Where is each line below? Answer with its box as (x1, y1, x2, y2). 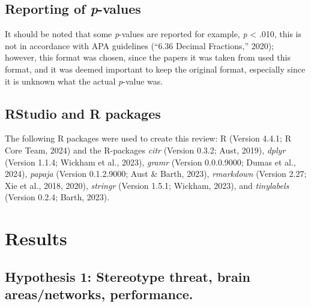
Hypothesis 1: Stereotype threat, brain (5, 267, 250, 285)
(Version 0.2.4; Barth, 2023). (5, 191, 110, 203)
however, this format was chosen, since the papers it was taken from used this (5, 51, 291, 64)
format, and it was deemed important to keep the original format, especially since (5, 62, 306, 75)
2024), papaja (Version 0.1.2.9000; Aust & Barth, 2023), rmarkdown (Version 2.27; (5, 167, 307, 180)
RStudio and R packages (5, 104, 161, 122)
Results (5, 226, 67, 251)
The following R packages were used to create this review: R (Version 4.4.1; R (5, 132, 291, 145)
